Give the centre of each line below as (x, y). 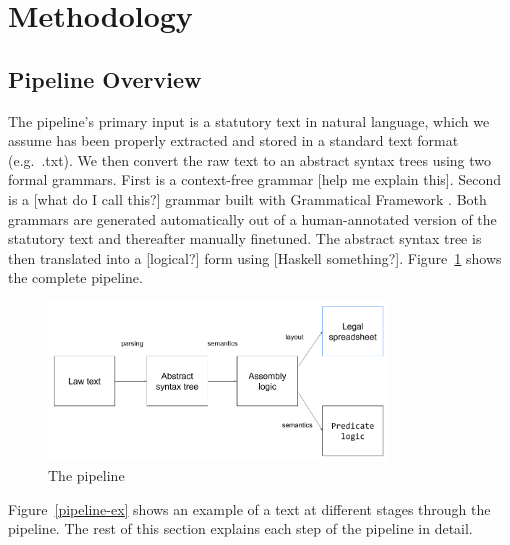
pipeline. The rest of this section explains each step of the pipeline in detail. (240, 528)
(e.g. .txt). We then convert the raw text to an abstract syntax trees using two (250, 159)
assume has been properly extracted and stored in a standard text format (233, 140)
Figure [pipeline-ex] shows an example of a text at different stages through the (249, 508)
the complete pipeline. (75, 277)
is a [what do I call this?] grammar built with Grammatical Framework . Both (247, 198)
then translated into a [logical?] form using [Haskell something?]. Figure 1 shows (255, 257)
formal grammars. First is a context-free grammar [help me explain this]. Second (255, 179)
